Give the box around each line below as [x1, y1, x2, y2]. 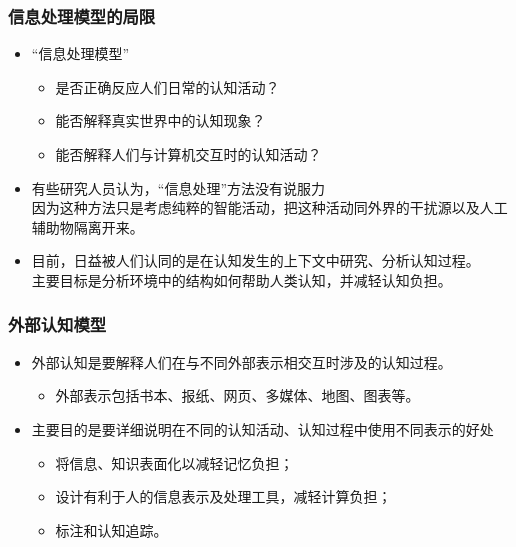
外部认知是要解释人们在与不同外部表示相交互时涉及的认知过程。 [31, 351, 452, 372]
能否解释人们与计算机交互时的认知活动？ [55, 144, 322, 164]
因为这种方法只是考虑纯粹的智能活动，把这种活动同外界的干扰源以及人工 [31, 197, 508, 218]
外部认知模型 [8, 312, 107, 337]
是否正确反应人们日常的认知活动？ [55, 76, 280, 97]
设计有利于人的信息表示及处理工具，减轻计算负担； [55, 486, 392, 507]
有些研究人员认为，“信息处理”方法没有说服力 [31, 177, 326, 198]
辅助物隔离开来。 [31, 216, 144, 237]
